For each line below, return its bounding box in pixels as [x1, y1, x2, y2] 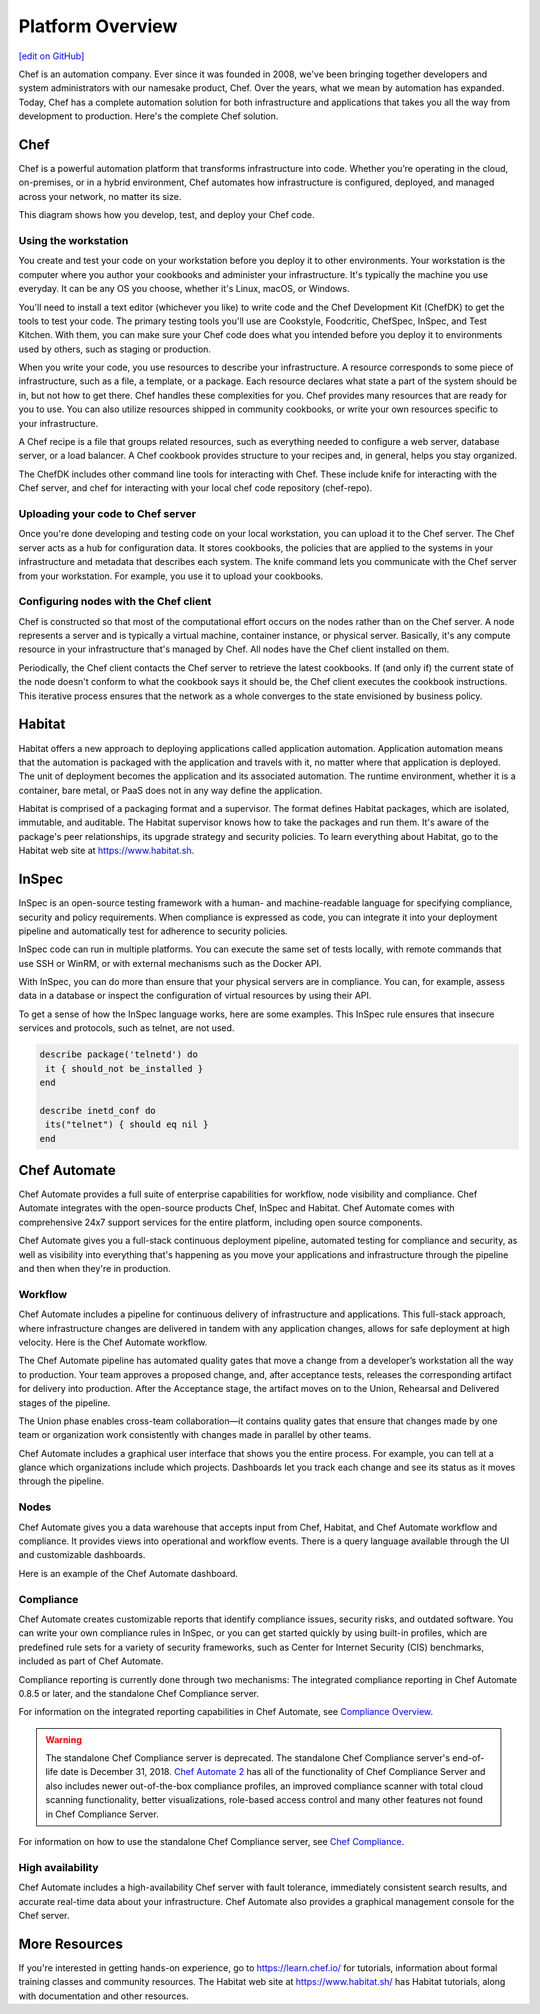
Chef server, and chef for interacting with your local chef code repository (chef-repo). [18, 482, 373, 494]
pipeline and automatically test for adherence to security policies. [18, 925, 289, 937]
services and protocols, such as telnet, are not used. [18, 1022, 235, 1034]
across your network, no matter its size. [18, 190, 182, 202]
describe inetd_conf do [39, 1105, 157, 1116]
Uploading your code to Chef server [18, 506, 197, 520]
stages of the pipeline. [18, 1396, 111, 1409]
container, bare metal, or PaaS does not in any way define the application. [18, 784, 323, 796]
